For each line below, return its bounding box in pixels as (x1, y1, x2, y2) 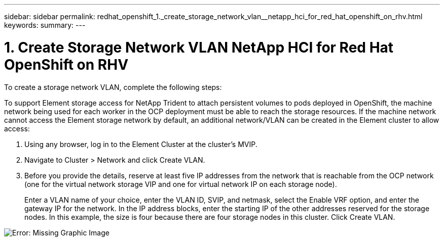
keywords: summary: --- (4, 21, 86, 29)
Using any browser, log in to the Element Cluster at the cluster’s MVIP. (24, 139, 257, 149)
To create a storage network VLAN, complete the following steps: (4, 82, 222, 91)
